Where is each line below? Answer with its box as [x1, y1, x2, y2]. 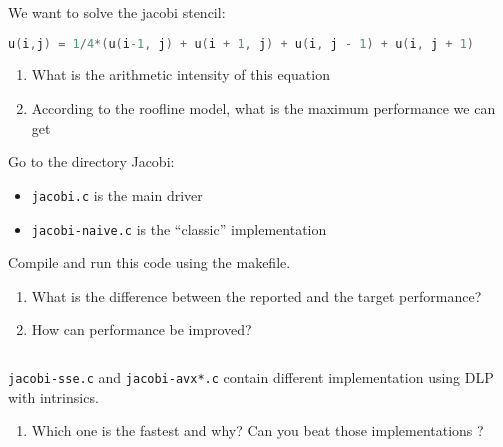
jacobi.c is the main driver [31, 184, 203, 205]
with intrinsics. [8, 386, 99, 407]
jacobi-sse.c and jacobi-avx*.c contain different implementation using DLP [8, 366, 494, 387]
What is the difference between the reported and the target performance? [31, 285, 482, 306]
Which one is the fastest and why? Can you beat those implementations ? [31, 420, 484, 441]
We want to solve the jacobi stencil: [8, 2, 226, 22]
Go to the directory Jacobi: [8, 151, 175, 172]
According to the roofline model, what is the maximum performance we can [31, 98, 496, 119]
